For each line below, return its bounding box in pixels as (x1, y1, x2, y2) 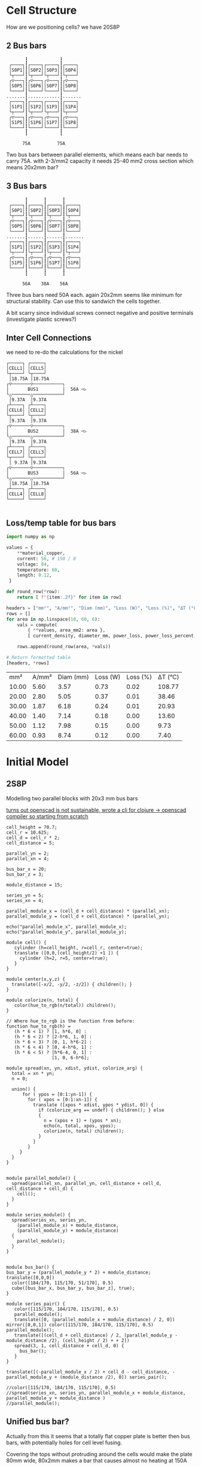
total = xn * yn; (11, 1070, 55, 1076)
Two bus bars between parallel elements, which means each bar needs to (6, 151, 188, 158)
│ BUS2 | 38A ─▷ (6, 429, 87, 435)
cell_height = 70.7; (6, 824, 58, 830)
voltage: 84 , (17, 561, 50, 567)
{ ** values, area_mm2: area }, (28, 627, 106, 633)
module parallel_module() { (6, 1175, 77, 1181)
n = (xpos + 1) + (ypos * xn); (44, 1117, 121, 1123)
